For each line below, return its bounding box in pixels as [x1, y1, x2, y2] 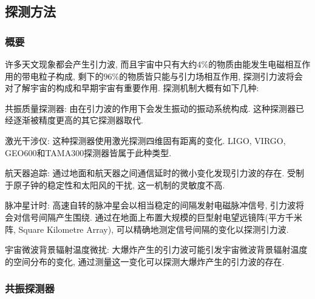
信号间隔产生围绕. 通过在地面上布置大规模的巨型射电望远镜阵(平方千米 [21, 210, 302, 223]
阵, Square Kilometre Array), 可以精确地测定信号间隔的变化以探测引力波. [5, 222, 289, 235]
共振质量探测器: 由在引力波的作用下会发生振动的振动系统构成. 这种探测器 [5, 101, 296, 114]
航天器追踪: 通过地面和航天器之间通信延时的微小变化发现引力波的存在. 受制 [5, 167, 305, 179]
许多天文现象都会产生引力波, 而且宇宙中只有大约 [5, 58, 197, 70]
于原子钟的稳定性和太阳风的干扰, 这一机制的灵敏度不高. [5, 178, 225, 191]
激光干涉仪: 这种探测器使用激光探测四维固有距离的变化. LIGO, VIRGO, [5, 134, 286, 146]
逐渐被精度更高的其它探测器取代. [13, 114, 143, 126]
